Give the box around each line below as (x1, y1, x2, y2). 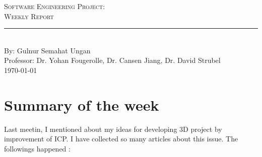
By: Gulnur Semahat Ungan (4, 45, 91, 55)
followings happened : (4, 143, 71, 153)
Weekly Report (4, 11, 54, 21)
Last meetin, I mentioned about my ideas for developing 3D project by (4, 123, 222, 134)
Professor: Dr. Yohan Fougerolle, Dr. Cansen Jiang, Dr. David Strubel (4, 55, 221, 65)
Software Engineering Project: (4, 1, 105, 11)
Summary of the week (4, 94, 159, 115)
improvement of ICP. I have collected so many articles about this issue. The (4, 133, 238, 144)
